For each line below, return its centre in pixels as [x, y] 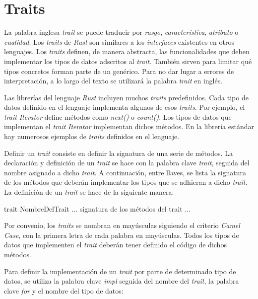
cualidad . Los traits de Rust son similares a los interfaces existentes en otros [119, 41]
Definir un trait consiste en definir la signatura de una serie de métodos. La [118, 153]
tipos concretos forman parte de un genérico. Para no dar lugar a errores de [119, 71]
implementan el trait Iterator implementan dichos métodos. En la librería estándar [129, 126]
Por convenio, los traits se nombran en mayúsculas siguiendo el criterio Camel [122, 225]
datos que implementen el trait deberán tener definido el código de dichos [115, 245]
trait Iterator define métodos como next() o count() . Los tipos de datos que [118, 116]
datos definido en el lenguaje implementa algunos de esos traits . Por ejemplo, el [125, 107]
